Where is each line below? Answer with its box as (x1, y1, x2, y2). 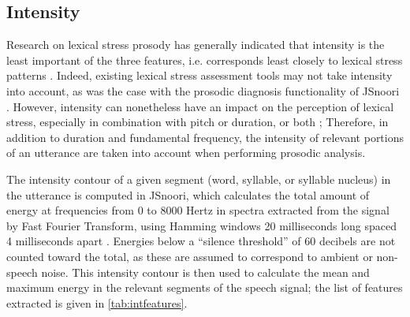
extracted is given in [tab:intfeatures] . (6, 294, 188, 311)
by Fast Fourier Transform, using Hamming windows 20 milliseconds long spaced (6, 217, 397, 233)
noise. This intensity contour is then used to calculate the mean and (41, 263, 370, 280)
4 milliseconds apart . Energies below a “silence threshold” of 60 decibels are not (6, 233, 396, 249)
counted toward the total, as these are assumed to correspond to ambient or (6, 248, 373, 264)
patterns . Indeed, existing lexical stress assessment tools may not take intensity (6, 67, 393, 84)
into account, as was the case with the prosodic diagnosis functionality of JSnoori (6, 82, 400, 99)
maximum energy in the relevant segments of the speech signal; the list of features (6, 279, 403, 296)
